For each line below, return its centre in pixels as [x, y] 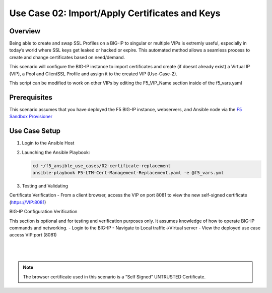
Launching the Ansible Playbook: [56, 152]
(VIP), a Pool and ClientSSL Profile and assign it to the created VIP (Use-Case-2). [93, 74]
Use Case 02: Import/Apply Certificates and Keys [115, 13]
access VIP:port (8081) [33, 235]
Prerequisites [31, 97]
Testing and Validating [45, 186]
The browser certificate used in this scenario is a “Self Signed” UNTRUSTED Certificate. [114, 277]
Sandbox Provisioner [31, 117]
